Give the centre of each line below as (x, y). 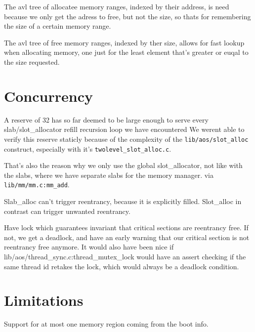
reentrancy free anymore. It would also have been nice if (89, 247)
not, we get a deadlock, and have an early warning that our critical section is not (127, 237)
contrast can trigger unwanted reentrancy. (67, 211)
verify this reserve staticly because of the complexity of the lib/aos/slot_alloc (126, 139)
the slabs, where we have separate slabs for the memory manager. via (109, 175)
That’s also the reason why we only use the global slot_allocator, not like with (123, 165)
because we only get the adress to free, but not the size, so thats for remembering (127, 16)
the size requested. (32, 62)
